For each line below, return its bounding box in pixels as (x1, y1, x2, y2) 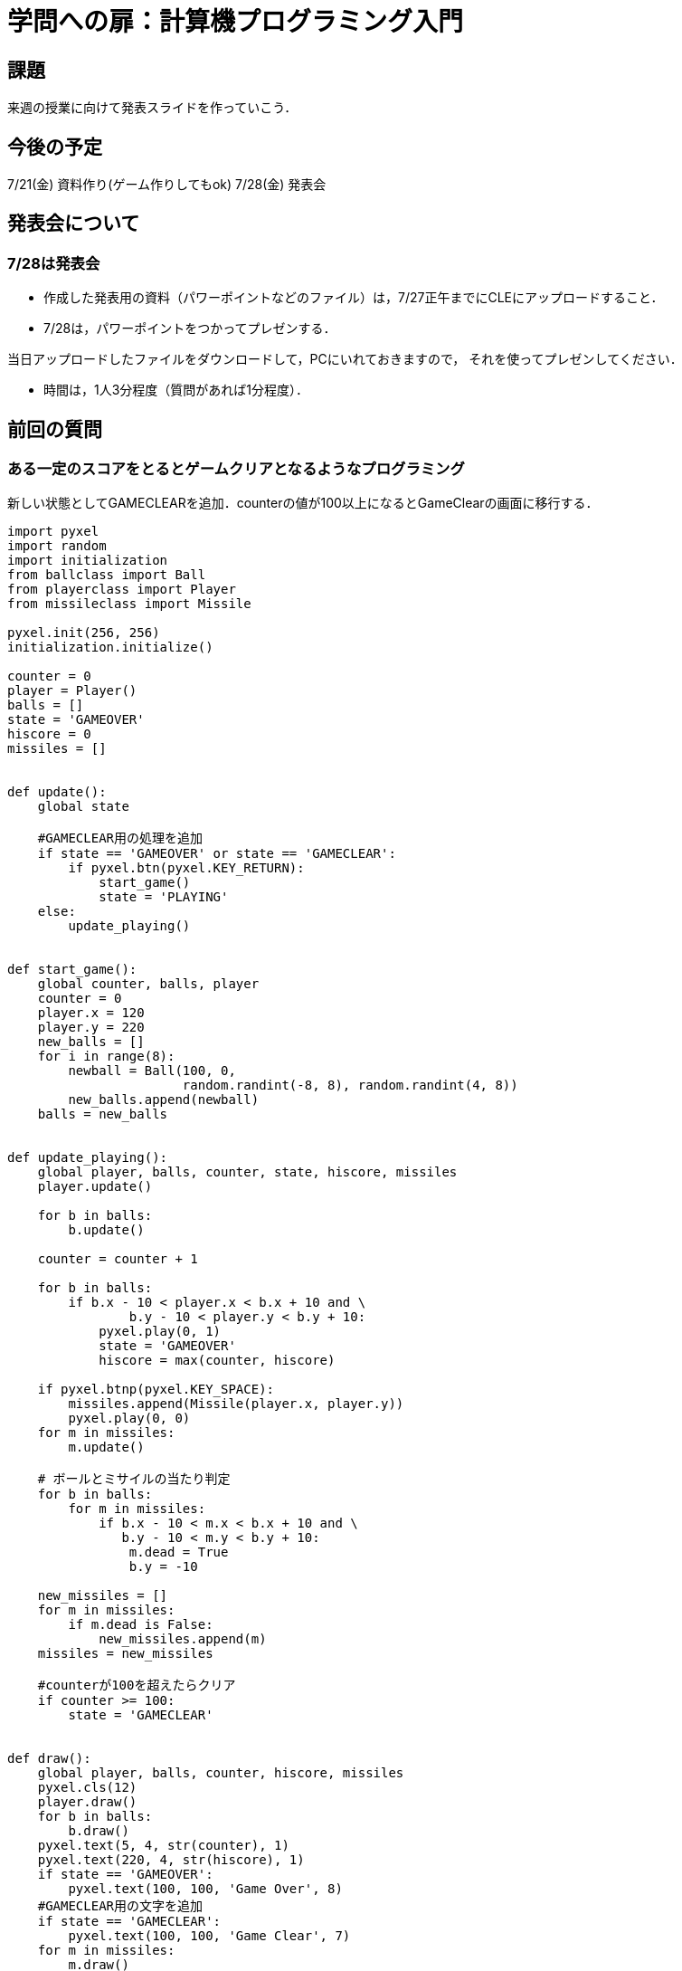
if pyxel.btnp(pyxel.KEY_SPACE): (37, 1382, 275, 1397)
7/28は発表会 (7, 253, 100, 272)
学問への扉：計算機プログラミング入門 (7, 6, 464, 37)
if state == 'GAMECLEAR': (37, 1914, 222, 1929)
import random (7, 538, 107, 554)
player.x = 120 (37, 1005, 145, 1021)
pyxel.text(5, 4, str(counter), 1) (37, 1838, 289, 1853)
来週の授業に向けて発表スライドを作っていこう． (7, 100, 298, 116)
